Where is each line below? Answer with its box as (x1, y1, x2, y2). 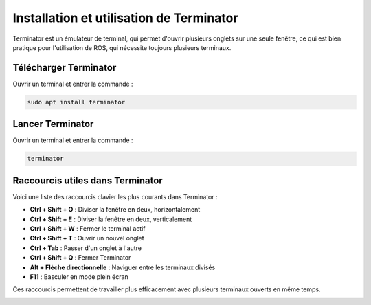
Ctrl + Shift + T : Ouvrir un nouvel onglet (30, 234, 144, 242)
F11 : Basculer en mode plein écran (30, 272, 128, 281)
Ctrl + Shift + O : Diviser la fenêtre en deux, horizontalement (30, 205, 201, 214)
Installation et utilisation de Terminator (12, 10, 238, 25)
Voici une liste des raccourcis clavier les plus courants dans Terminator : (12, 192, 218, 201)
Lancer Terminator (12, 118, 94, 130)
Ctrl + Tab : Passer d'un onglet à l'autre (30, 244, 142, 252)
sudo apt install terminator (27, 98, 126, 106)
